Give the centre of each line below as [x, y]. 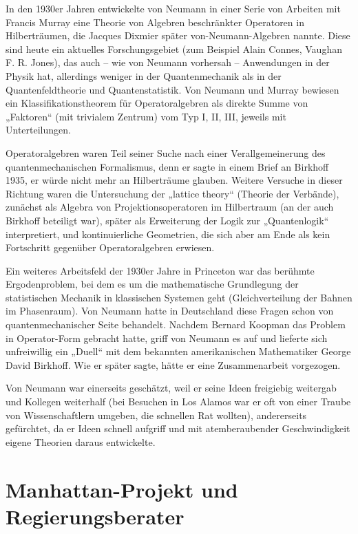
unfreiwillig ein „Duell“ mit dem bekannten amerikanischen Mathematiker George [178, 351]
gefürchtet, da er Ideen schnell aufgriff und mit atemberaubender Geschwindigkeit [178, 428]
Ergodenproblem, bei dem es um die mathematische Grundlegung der [152, 284]
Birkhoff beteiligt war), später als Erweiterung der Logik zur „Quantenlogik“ [167, 220]
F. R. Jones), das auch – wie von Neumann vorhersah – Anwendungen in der [168, 62]
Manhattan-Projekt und [122, 489]
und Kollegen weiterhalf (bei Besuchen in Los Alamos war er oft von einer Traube [178, 402]
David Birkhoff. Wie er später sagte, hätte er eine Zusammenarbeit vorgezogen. [173, 364]
